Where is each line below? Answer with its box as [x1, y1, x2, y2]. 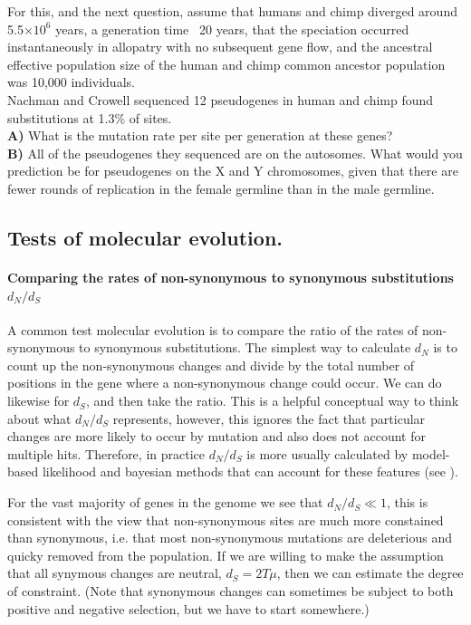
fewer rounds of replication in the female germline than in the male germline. [7, 178, 435, 197]
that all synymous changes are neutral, [7, 563, 222, 582]
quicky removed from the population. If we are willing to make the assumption [7, 545, 444, 564]
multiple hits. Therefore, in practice [7, 444, 205, 463]
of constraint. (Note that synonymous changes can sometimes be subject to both [7, 582, 454, 601]
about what [7, 409, 72, 428]
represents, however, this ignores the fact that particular [112, 409, 426, 428]
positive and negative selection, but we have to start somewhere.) [7, 599, 370, 618]
